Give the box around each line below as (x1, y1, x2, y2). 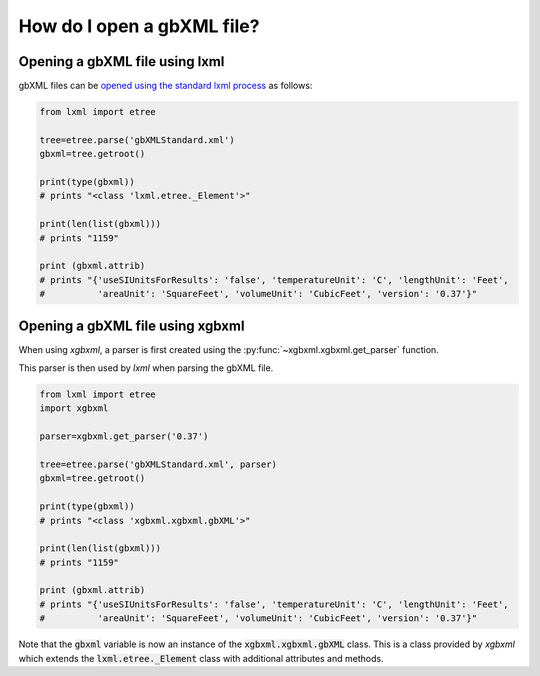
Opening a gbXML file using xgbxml (18, 317, 245, 334)
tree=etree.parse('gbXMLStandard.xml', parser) (39, 458, 277, 470)
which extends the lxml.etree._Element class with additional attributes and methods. (18, 652, 384, 664)
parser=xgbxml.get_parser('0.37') (39, 431, 209, 442)
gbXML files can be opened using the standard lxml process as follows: (18, 80, 313, 92)
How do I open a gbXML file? (18, 15, 260, 37)
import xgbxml (39, 403, 109, 414)
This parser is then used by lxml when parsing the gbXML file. (18, 362, 274, 374)
